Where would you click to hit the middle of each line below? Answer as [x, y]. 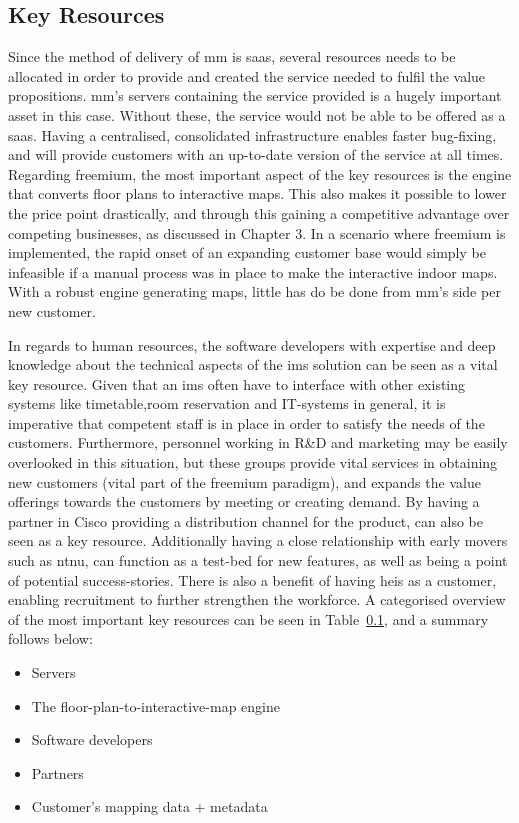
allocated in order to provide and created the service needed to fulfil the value [247, 75]
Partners [57, 772]
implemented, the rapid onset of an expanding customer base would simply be [247, 252]
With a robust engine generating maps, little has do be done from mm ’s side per [254, 291]
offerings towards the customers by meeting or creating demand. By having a [244, 501]
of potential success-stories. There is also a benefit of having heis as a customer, [252, 579]
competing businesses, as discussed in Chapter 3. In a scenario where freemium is [257, 232]
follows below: [50, 638]
